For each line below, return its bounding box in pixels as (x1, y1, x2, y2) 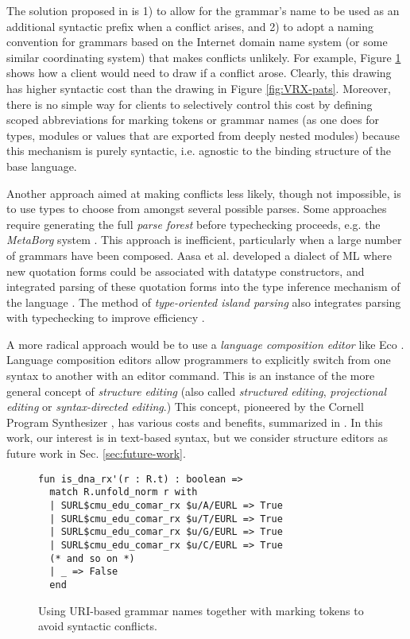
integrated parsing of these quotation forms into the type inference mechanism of (6, 278, 400, 295)
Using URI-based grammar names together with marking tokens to (38, 602, 364, 618)
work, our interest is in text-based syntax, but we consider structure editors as (6, 429, 388, 446)
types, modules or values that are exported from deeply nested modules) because (6, 126, 400, 143)
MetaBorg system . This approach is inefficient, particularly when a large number (6, 231, 402, 248)
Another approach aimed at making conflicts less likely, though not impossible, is (6, 184, 401, 201)
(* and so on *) (49, 552, 135, 564)
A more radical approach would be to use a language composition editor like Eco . (6, 335, 404, 352)
